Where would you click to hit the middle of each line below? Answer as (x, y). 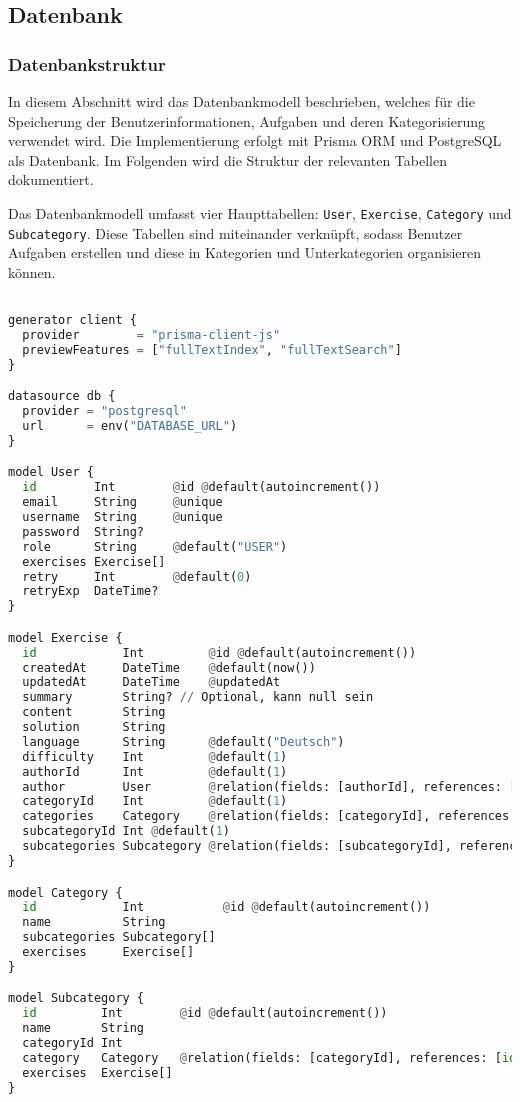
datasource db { (62, 396)
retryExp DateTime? (90, 591)
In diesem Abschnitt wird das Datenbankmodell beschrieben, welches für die (241, 101)
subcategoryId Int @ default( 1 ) (126, 831)
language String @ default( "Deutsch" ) (183, 741)
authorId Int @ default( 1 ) (155, 771)
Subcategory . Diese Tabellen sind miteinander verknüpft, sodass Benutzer (235, 232)
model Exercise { (65, 637)
